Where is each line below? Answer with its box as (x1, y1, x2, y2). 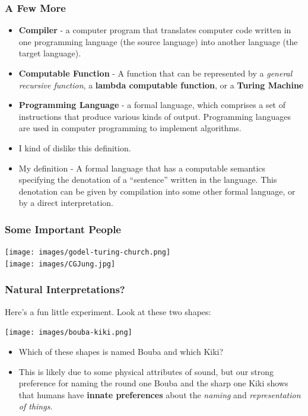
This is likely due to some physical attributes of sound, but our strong (18, 365, 274, 377)
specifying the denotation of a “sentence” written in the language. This (18, 173, 277, 186)
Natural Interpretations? (5, 282, 125, 297)
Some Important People (5, 221, 121, 236)
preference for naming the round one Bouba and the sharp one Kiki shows (18, 377, 288, 389)
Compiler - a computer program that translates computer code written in (18, 24, 291, 36)
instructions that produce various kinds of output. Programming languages (18, 110, 291, 122)
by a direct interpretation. (18, 196, 113, 209)
